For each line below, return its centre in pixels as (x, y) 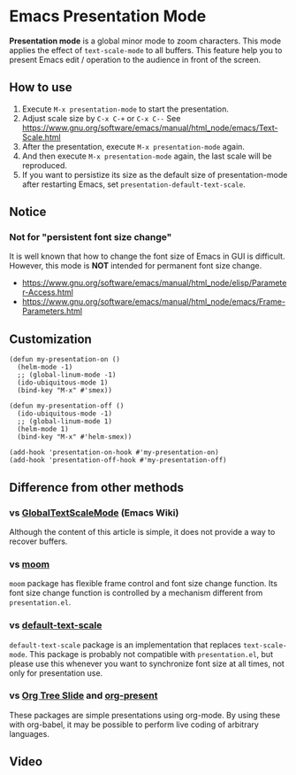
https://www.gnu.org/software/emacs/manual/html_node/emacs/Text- (150, 128)
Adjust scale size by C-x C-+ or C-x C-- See (101, 118)
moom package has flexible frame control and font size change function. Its (144, 584)
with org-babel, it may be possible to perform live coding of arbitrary (134, 725)
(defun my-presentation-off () (67, 406)
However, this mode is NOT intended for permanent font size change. (136, 266)
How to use (41, 87)
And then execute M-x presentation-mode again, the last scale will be (147, 156)
